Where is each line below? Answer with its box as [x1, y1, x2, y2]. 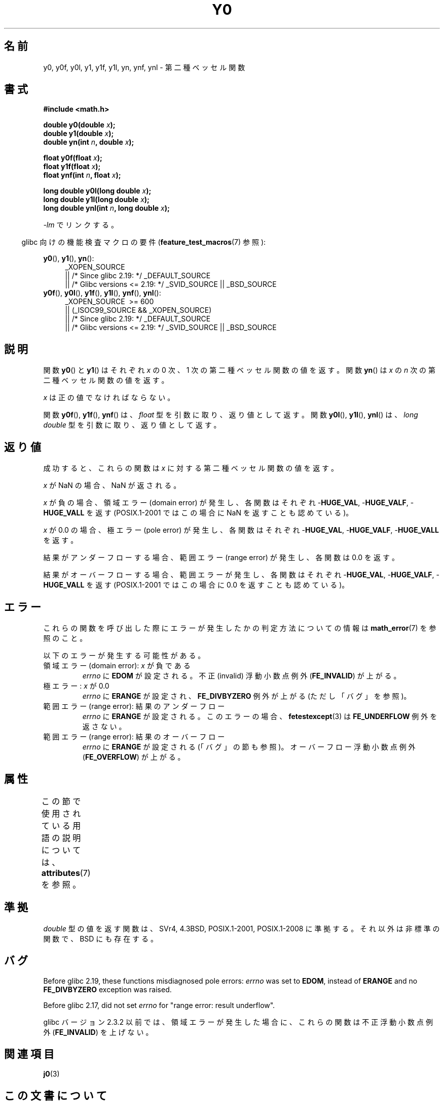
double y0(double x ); [43, 120, 116, 129]
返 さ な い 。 [82, 722, 126, 731]
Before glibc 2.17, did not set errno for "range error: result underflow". [43, 1000, 275, 1010]
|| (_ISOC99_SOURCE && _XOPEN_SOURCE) [65, 306, 212, 315]
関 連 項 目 [4, 1047, 54, 1060]
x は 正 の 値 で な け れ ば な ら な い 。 [43, 393, 175, 402]
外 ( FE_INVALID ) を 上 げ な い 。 [43, 1027, 153, 1036]
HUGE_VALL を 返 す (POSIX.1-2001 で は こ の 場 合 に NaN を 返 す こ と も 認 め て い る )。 [43, 508, 353, 517]
